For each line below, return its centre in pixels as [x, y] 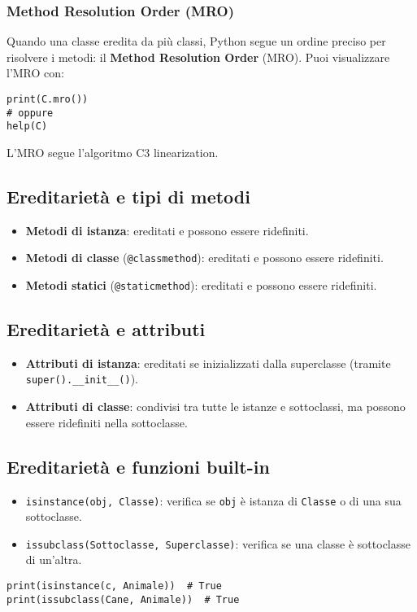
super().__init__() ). [82, 379]
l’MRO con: [35, 73]
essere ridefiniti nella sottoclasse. [106, 422]
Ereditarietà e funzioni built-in [138, 466]
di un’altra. [54, 560]
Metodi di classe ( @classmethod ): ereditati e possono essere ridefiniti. [204, 258]
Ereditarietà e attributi [106, 329]
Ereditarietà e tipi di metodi [128, 196]
